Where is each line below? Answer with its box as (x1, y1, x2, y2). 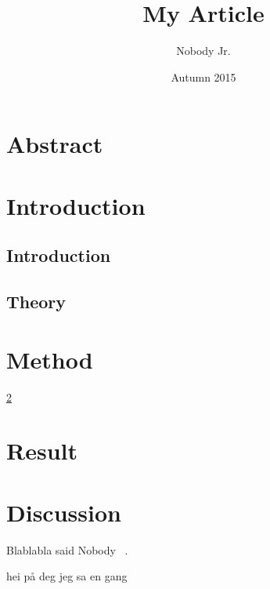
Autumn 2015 (171, 68, 236, 85)
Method (6, 343, 93, 375)
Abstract (6, 128, 103, 160)
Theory (6, 289, 67, 314)
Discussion (6, 496, 121, 528)
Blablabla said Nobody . (6, 541, 128, 558)
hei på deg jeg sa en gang (6, 568, 128, 584)
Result (6, 434, 77, 467)
